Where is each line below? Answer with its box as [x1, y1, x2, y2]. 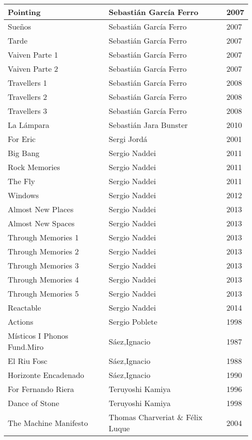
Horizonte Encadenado [8, 369, 84, 380]
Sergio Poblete [109, 316, 157, 327]
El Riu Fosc [8, 355, 47, 366]
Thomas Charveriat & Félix [109, 411, 203, 423]
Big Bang [8, 147, 40, 158]
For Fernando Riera [8, 383, 74, 394]
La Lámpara [8, 119, 49, 130]
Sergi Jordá [109, 133, 147, 144]
